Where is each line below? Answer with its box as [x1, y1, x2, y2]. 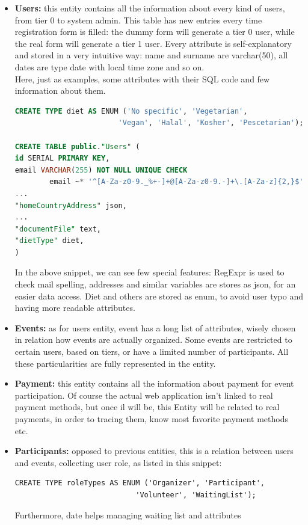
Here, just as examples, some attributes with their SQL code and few [14, 72, 270, 85]
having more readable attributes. [14, 301, 135, 314]
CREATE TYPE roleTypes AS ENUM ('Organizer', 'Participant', [14, 479, 265, 488]
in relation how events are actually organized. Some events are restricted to [14, 333, 292, 346]
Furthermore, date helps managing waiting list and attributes [14, 508, 241, 521]
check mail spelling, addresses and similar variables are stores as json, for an [14, 278, 296, 290]
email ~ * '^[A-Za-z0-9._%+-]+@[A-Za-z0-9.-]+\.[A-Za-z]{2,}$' [49, 177, 304, 186]
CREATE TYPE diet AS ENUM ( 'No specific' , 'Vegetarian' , [14, 106, 248, 115]
